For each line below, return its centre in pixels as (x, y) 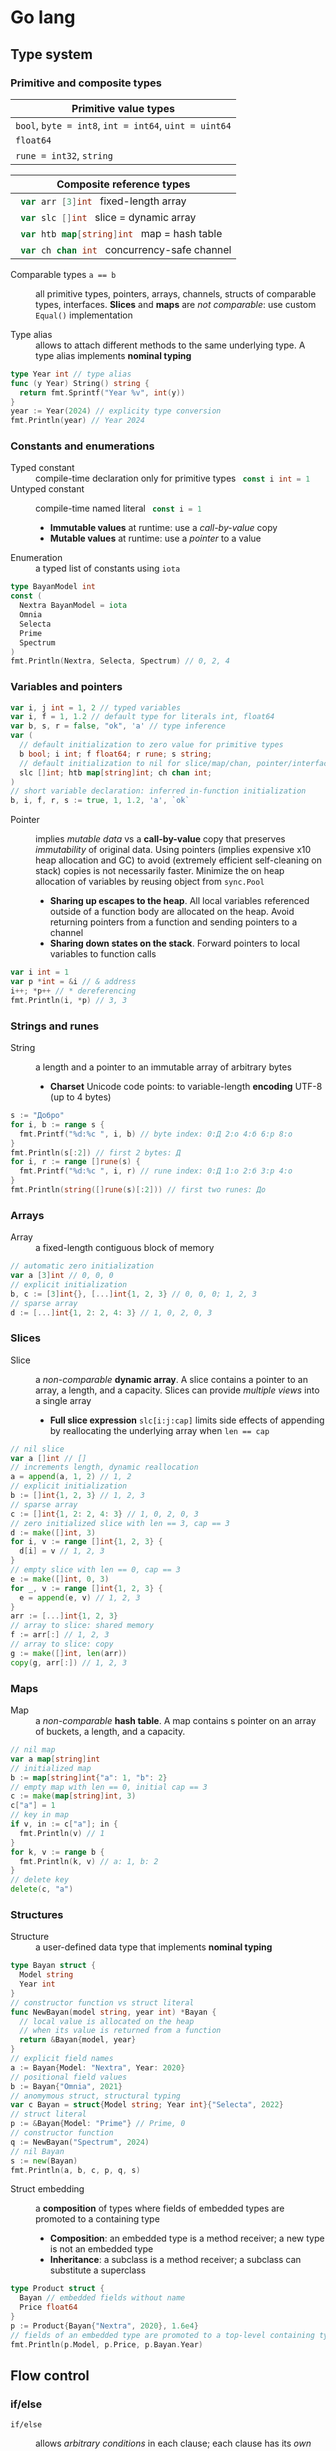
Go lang (43, 17)
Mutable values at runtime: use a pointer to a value (155, 538)
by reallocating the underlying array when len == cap (159, 1430)
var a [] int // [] (48, 1458)
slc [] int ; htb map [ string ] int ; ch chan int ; (116, 772)
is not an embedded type (101, 2249)
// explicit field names (62, 2059)
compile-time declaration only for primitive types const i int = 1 (173, 478)
